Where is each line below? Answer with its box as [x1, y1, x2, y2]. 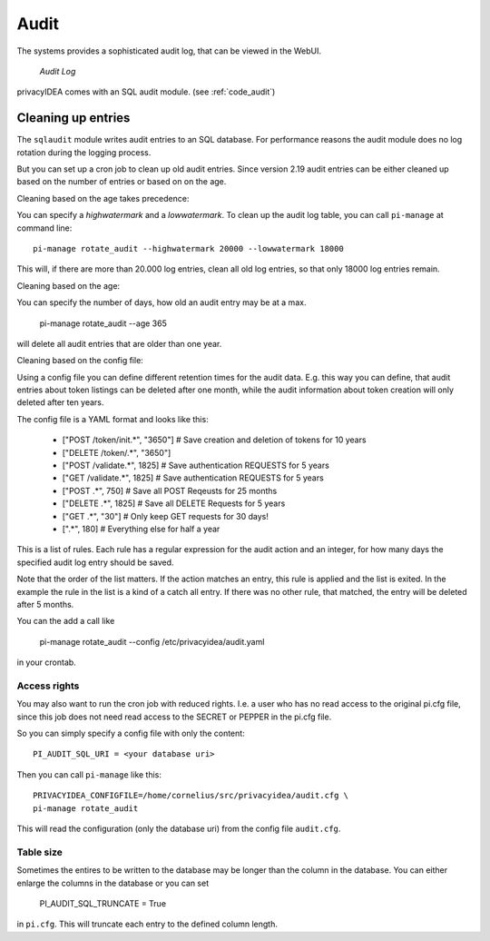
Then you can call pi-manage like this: [16, 768, 162, 780]
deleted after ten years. [16, 397, 104, 408]
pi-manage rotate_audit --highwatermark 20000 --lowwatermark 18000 [33, 243, 344, 253]
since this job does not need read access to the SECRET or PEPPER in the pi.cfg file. [16, 711, 332, 722]
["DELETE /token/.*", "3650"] [62, 447, 171, 458]
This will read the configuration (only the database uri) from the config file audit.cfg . [16, 823, 341, 834]
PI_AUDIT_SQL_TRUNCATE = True [39, 897, 167, 908]
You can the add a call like [16, 616, 115, 627]
